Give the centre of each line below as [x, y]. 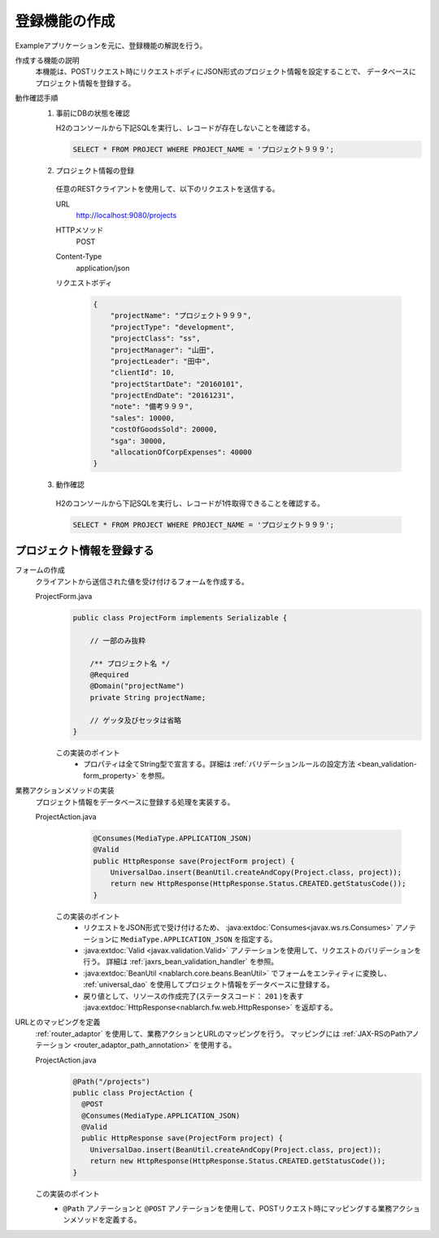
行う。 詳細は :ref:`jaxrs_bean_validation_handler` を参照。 [181, 962]
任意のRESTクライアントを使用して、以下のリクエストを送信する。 [167, 189]
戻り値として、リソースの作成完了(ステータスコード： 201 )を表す [193, 996]
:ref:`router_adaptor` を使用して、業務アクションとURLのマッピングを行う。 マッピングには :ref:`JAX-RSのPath [221, 1033]
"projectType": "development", [172, 327]
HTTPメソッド [80, 230]
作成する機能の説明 [47, 60]
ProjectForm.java [64, 597]
